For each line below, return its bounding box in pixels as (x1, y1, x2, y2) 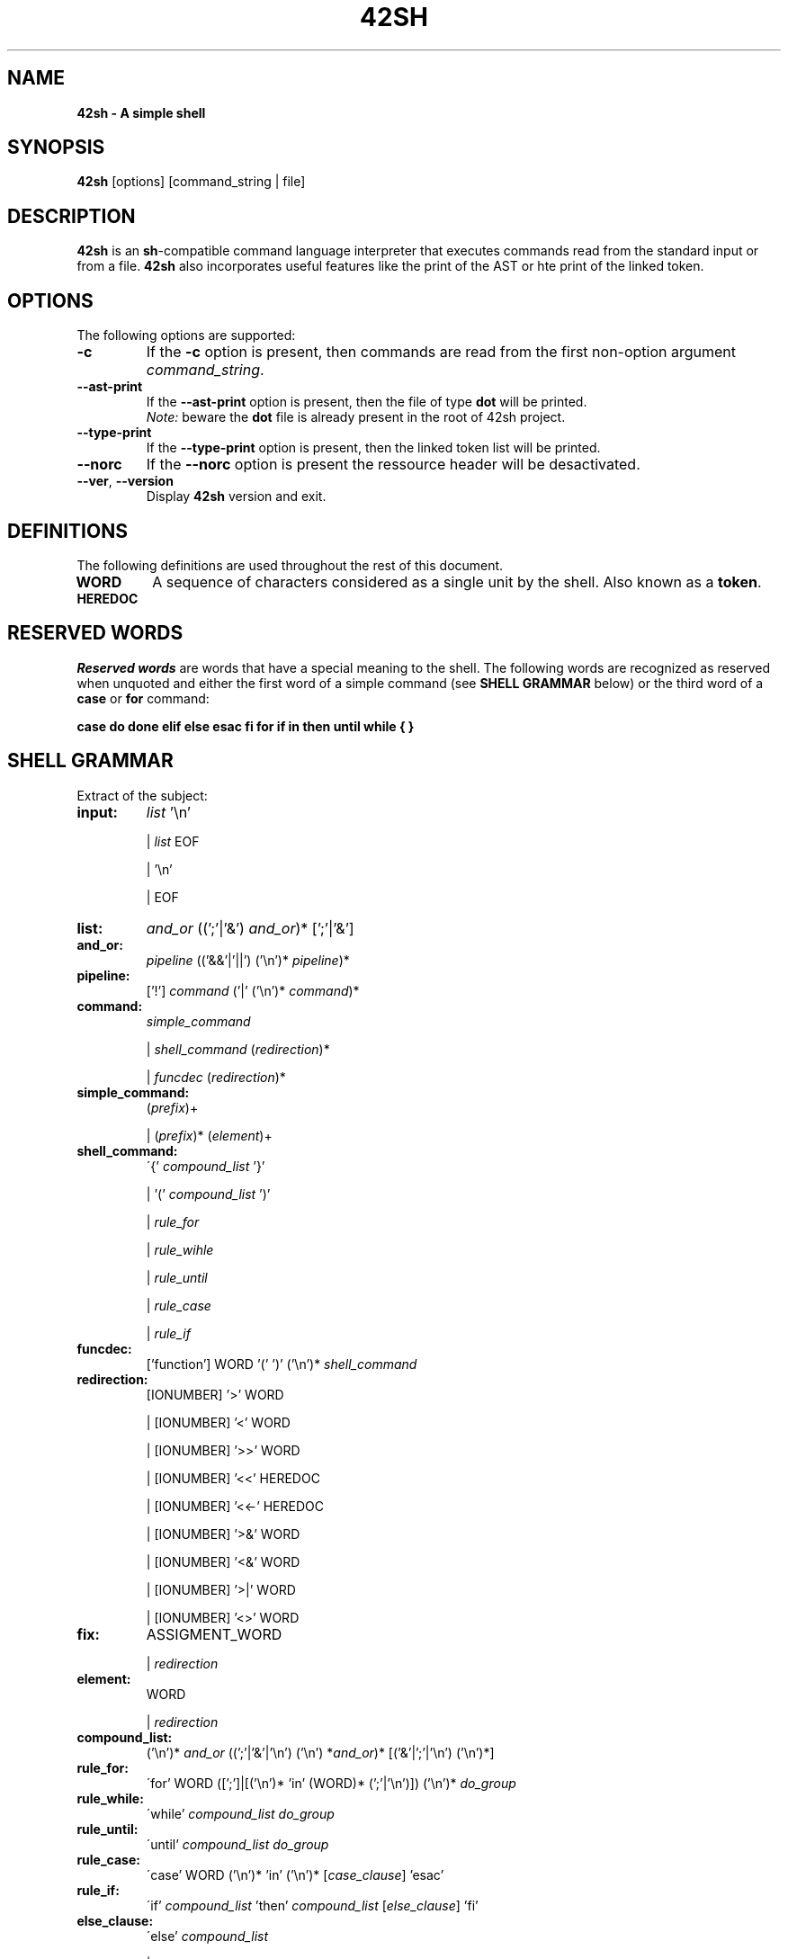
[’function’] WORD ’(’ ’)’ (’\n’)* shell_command (146, 1355, 417, 1372)
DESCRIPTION (7, 204, 136, 228)
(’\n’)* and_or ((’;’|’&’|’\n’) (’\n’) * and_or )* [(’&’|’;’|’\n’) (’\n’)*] (146, 1744, 495, 1760)
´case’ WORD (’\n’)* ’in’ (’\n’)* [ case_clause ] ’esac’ (146, 1866, 444, 1883)
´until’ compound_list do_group (146, 1836, 329, 1852)
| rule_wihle (146, 1241, 214, 1257)
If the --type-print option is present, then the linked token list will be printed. (146, 440, 601, 456)
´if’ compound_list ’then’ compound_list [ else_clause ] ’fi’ (146, 1897, 479, 1913)
